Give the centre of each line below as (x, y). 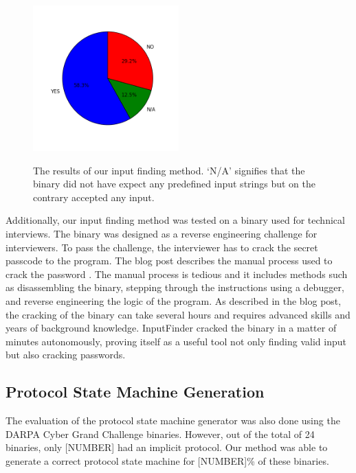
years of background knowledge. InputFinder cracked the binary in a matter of (171, 328)
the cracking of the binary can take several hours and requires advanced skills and (178, 314)
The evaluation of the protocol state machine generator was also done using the (173, 420)
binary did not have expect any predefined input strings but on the (174, 184)
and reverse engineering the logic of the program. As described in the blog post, (174, 300)
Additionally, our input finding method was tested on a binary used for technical (175, 220)
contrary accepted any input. (94, 197)
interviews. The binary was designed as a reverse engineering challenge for (162, 233)
